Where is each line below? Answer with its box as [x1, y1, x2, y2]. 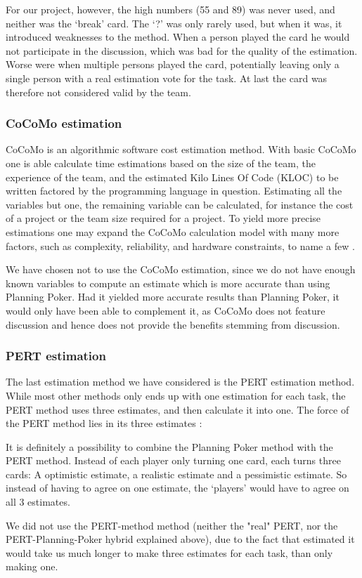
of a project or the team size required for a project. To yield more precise [6, 211, 321, 225]
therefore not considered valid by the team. [6, 84, 191, 99]
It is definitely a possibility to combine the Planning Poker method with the [6, 439, 333, 454]
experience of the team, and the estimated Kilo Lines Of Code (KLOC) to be [6, 169, 339, 184]
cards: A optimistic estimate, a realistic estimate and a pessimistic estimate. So [6, 466, 347, 481]
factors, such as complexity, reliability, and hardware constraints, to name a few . [6, 238, 355, 253]
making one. [6, 559, 58, 574]
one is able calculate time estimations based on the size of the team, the [6, 155, 316, 170]
